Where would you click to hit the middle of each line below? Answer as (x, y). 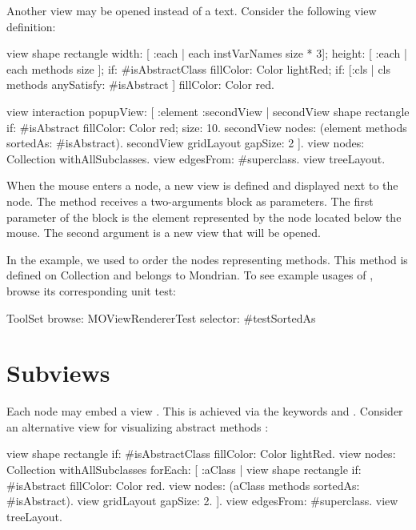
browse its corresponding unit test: (91, 290)
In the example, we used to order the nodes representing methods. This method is (207, 259)
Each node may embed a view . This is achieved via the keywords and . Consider (205, 411)
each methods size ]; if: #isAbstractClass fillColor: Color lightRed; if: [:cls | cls (199, 68)
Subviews (58, 373)
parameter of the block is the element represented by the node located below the (204, 217)
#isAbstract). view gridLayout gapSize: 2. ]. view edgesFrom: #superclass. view (202, 501)
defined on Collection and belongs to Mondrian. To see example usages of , (190, 275)
